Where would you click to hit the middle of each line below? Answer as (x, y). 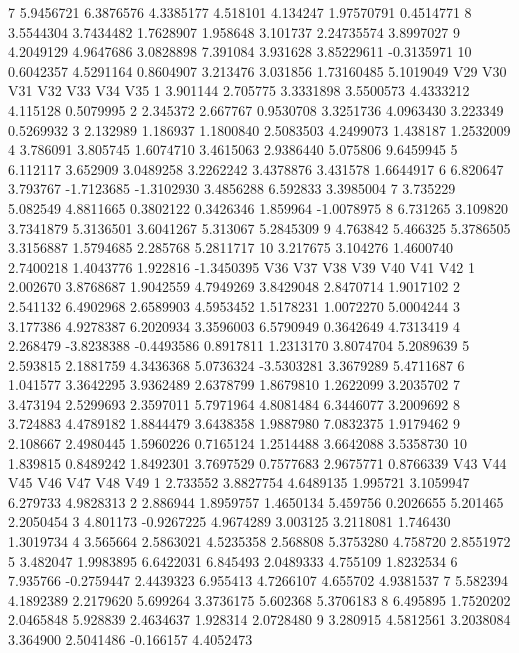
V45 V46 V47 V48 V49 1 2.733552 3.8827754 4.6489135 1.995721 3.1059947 (239, 482)
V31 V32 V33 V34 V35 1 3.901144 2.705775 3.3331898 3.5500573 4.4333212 (239, 90)
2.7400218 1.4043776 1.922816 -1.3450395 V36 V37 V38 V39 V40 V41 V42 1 (242, 266)
